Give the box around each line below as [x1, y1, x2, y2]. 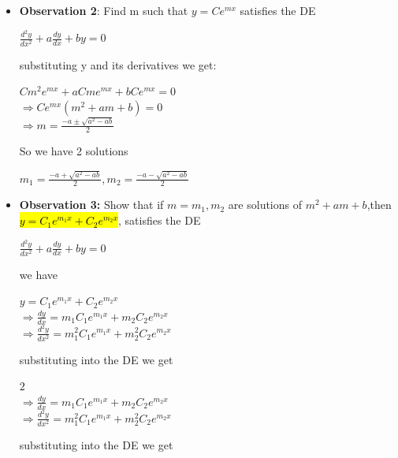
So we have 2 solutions [19, 143, 128, 159]
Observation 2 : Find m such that [19, 2, 188, 18]
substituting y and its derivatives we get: [19, 56, 217, 73]
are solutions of [228, 196, 303, 213]
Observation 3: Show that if [19, 196, 164, 213]
